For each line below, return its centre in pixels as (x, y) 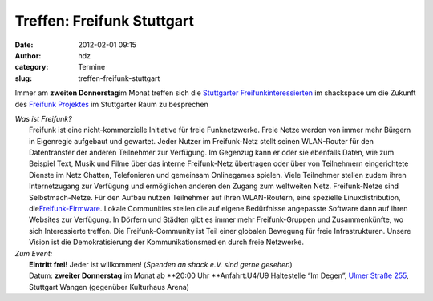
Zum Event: (34, 253)
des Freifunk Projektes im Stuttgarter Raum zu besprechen (111, 104)
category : (32, 67)
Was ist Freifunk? (43, 118)
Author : (28, 55)
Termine (92, 67)
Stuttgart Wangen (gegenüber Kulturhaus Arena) (109, 287)
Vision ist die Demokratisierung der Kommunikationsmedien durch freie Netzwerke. (167, 242)
